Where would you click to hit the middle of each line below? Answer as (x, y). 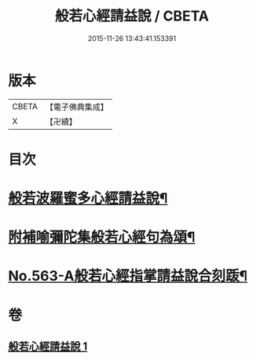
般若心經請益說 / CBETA (132, 16)
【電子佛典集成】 (77, 107)
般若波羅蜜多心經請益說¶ (88, 198)
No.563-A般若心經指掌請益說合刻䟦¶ (128, 276)
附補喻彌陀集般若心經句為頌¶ (102, 237)
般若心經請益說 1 (48, 347)
